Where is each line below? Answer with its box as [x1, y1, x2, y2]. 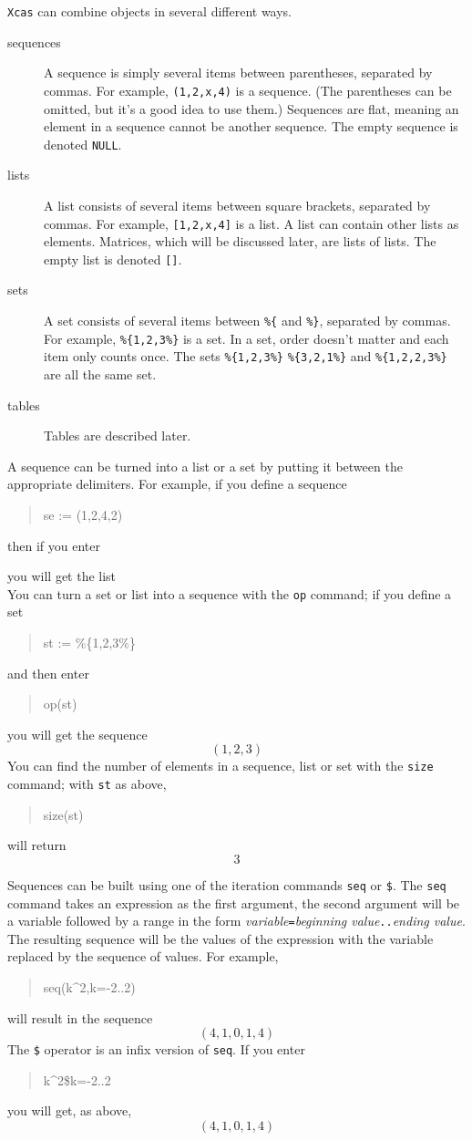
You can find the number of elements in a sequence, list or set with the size [7, 756, 434, 775]
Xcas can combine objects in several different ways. [7, 2, 292, 20]
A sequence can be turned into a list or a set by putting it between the [7, 456, 403, 475]
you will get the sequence [7, 724, 148, 743]
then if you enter [7, 535, 100, 555]
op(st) [43, 694, 77, 713]
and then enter [7, 663, 89, 682]
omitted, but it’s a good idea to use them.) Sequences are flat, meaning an [44, 99, 459, 118]
